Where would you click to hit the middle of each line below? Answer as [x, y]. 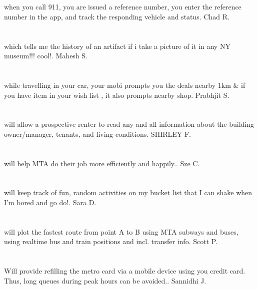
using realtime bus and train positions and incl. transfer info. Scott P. [111, 241]
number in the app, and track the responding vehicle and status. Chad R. [117, 16]
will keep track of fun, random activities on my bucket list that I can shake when [128, 192]
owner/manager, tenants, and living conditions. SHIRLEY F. [97, 134]
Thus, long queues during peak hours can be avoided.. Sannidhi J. [105, 280]
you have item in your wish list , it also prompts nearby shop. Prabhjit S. [117, 95]
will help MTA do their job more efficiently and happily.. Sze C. [102, 163]
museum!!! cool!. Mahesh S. [46, 56]
